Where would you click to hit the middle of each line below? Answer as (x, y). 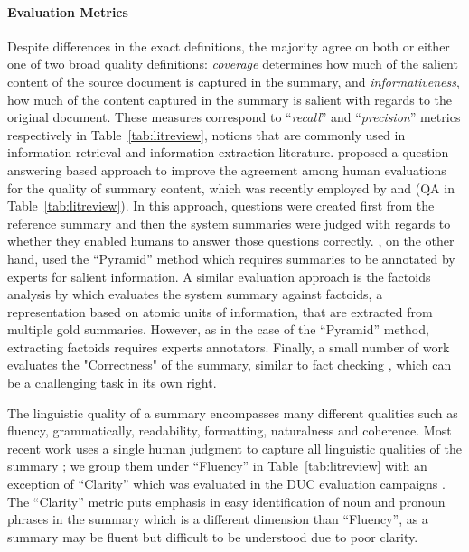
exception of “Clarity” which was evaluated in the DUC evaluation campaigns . (226, 484)
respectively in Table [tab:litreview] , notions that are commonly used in (206, 134)
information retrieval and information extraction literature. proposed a (203, 152)
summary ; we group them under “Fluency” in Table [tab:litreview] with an (217, 466)
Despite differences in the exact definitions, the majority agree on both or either (229, 46)
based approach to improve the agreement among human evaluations (256, 169)
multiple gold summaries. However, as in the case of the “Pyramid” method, (218, 329)
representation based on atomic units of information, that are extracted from (220, 311)
